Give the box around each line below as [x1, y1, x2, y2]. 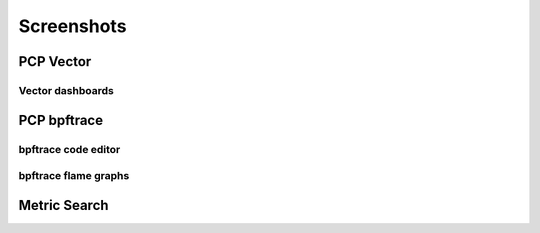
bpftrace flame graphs [18, 169, 130, 183]
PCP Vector [18, 53, 92, 70]
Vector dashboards [18, 83, 114, 97]
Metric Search [18, 196, 109, 214]
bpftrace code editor [18, 142, 121, 156]
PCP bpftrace [18, 111, 104, 129]
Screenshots [18, 15, 127, 37]
